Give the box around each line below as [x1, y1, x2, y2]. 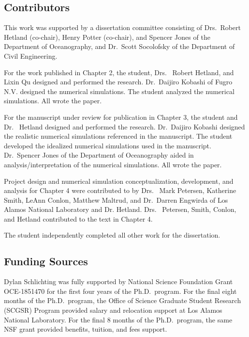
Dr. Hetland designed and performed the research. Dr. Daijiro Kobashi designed [4, 121, 245, 131]
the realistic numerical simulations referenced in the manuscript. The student [4, 131, 233, 141]
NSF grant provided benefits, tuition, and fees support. [4, 324, 167, 334]
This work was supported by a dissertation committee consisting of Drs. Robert [4, 22, 241, 32]
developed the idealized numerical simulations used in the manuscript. [4, 140, 211, 150]
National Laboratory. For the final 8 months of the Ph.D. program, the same [4, 314, 233, 324]
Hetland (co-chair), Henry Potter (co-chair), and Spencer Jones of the [4, 32, 210, 42]
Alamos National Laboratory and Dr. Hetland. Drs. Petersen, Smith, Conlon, [4, 204, 236, 214]
